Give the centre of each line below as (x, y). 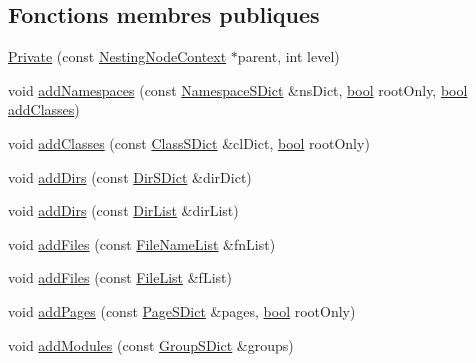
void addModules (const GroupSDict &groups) (151, 344)
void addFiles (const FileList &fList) (120, 277)
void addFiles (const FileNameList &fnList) (142, 243)
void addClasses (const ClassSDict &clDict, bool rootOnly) (189, 142)
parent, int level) (288, 56)
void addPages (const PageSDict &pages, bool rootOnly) (182, 310)
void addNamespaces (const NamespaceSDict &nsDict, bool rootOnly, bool (238, 89)
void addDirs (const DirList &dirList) (123, 210)
